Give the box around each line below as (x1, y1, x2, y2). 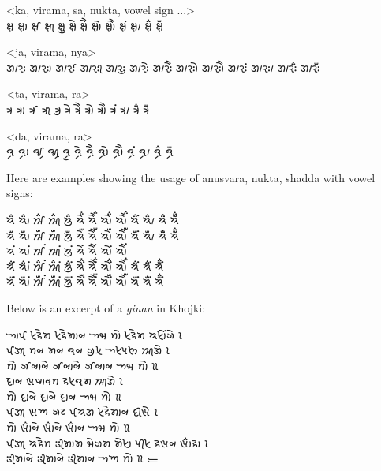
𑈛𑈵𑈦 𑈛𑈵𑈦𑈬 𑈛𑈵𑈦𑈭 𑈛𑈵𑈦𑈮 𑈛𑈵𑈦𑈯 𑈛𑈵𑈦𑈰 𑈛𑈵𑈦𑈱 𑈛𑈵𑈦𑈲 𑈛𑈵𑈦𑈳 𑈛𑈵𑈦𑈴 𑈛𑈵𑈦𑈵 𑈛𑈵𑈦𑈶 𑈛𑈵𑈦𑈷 (6, 143, 174, 159)
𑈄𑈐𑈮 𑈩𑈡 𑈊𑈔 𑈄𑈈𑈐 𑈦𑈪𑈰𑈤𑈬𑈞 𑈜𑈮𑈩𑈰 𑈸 (6, 403, 159, 420)
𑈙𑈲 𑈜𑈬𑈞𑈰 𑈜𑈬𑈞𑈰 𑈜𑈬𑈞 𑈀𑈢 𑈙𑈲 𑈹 (6, 387, 122, 404)
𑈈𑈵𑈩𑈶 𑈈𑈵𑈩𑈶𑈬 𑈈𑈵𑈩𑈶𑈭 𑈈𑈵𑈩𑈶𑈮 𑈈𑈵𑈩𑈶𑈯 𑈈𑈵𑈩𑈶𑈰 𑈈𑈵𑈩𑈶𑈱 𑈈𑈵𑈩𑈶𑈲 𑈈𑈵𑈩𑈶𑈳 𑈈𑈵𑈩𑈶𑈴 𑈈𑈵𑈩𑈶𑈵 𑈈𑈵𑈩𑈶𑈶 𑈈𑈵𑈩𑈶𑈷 (6, 17, 163, 33)
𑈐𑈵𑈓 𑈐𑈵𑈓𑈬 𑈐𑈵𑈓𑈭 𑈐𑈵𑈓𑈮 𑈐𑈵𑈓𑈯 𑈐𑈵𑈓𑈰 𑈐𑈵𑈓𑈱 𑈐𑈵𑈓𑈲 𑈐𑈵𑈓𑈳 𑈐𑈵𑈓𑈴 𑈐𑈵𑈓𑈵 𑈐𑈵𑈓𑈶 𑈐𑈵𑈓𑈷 (6, 58, 320, 75)
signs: (6, 185, 33, 201)
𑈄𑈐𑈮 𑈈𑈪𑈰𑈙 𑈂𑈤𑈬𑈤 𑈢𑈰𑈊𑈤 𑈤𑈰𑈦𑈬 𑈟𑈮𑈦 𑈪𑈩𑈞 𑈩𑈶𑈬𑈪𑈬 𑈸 (6, 434, 209, 450)
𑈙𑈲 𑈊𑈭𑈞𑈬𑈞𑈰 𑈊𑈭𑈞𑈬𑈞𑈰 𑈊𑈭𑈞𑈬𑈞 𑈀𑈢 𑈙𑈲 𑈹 (6, 357, 159, 373)
